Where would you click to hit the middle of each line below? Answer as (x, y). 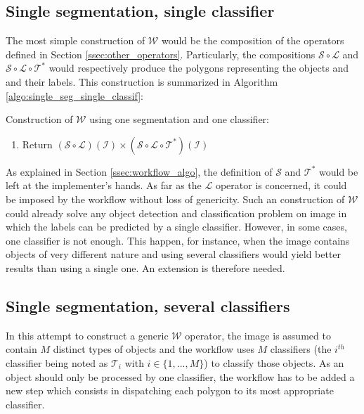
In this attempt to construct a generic (87, 335)
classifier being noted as (57, 362)
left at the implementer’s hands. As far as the (104, 185)
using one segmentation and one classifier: (179, 119)
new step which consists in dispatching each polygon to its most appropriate (170, 390)
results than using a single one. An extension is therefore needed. (145, 267)
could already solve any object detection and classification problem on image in (176, 213)
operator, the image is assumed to (258, 335)
